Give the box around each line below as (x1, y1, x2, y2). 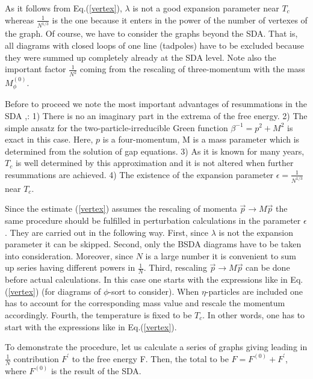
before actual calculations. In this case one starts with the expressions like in (5, 273, 288, 286)
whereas (5, 13, 34, 26)
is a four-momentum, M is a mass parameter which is (102, 133, 300, 146)
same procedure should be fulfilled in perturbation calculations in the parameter (5, 214, 301, 226)
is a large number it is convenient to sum (145, 249, 296, 262)
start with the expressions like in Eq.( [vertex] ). (5, 320, 177, 333)
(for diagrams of (42, 285, 101, 297)
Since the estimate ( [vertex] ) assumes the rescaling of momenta (5, 202, 237, 215)
